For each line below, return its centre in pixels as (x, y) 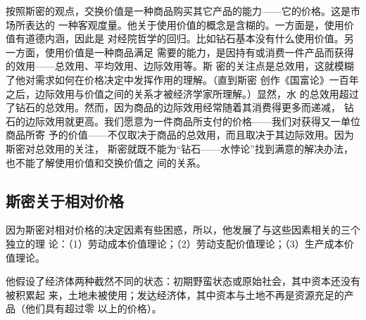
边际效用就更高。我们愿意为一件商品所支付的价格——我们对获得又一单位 (193, 121)
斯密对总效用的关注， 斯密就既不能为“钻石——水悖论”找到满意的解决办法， (179, 148)
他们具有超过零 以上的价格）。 (93, 308)
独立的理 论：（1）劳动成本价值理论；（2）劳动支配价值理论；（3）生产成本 (175, 243)
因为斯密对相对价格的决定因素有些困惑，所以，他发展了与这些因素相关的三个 (183, 230)
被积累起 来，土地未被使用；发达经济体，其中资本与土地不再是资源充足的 (175, 294)
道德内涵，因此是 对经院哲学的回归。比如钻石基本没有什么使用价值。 (184, 38)
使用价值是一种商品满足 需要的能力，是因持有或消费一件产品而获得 (199, 52)
